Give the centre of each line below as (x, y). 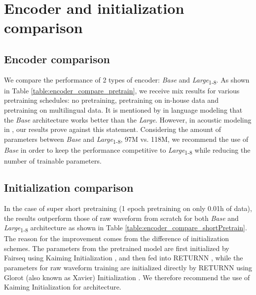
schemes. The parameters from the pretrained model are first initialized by (117, 248)
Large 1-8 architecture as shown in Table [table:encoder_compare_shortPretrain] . (126, 228)
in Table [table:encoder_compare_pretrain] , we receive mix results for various (122, 90)
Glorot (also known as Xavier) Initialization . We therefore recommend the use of (127, 277)
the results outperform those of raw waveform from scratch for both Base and (121, 218)
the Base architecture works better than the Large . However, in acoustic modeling (128, 119)
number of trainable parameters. (53, 161)
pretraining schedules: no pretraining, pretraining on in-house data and (111, 100)
